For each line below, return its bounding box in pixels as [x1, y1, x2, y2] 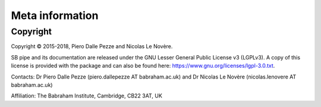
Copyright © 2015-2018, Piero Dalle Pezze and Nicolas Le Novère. [11, 43, 173, 50]
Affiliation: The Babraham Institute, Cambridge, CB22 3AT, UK [11, 92, 163, 99]
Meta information [11, 9, 99, 22]
